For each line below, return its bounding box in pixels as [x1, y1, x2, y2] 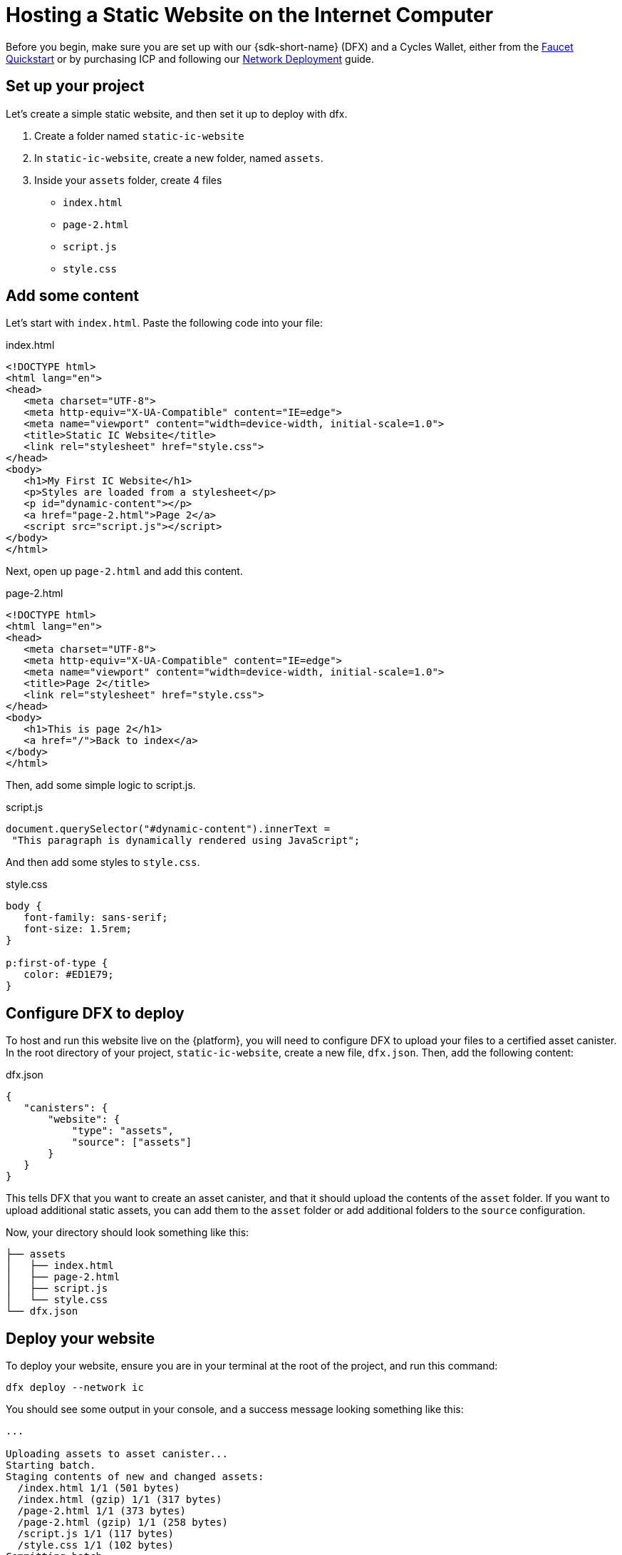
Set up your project [6, 77, 145, 96]
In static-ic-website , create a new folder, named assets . [34, 151, 323, 164]
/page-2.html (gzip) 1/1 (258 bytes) [17, 1516, 228, 1529]
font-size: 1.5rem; [24, 923, 133, 935]
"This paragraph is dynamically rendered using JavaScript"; [11, 835, 361, 847]
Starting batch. [6, 1459, 96, 1472]
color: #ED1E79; [24, 969, 114, 981]
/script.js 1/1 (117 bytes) [17, 1528, 175, 1540]
